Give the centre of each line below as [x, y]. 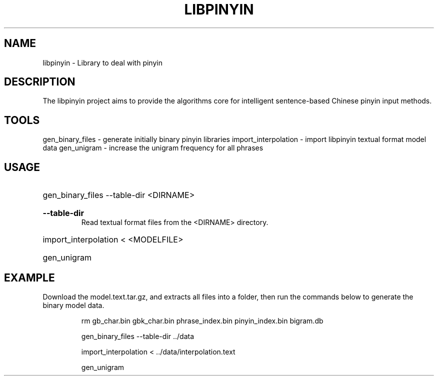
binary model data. [73, 305]
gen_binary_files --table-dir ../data [138, 336]
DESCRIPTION [40, 82]
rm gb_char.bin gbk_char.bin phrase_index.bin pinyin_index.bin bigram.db [202, 320]
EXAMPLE [29, 277]
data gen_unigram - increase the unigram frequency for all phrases [153, 148]
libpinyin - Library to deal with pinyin [102, 62]
